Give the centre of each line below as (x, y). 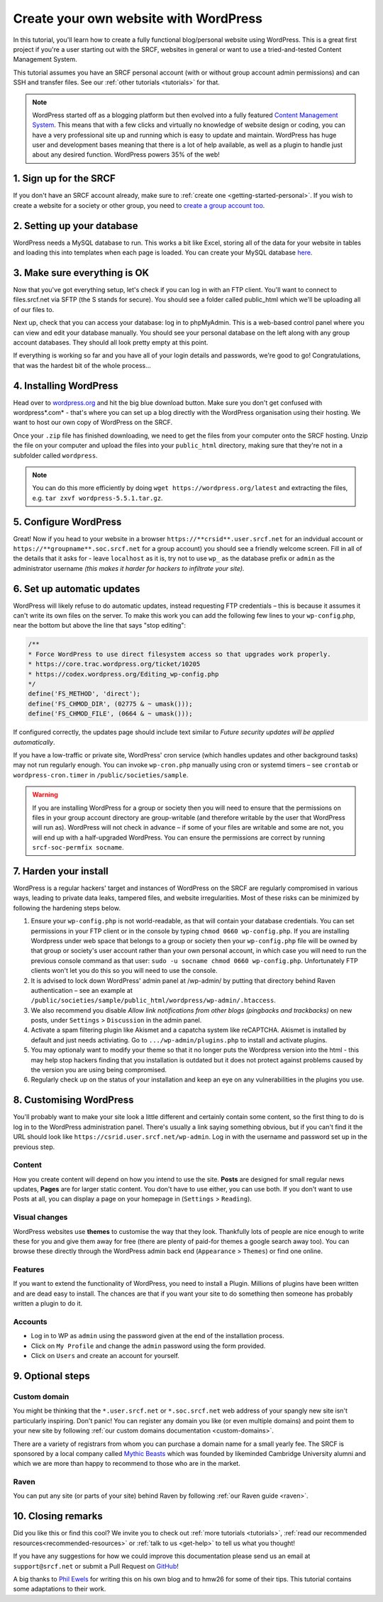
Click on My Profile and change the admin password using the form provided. (148, 1346)
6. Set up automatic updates (77, 589)
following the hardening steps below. (67, 908)
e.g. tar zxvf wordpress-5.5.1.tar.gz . (98, 498)
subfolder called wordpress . (56, 455)
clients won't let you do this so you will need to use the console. (124, 971)
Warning (45, 795)
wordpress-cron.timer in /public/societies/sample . (101, 775)
